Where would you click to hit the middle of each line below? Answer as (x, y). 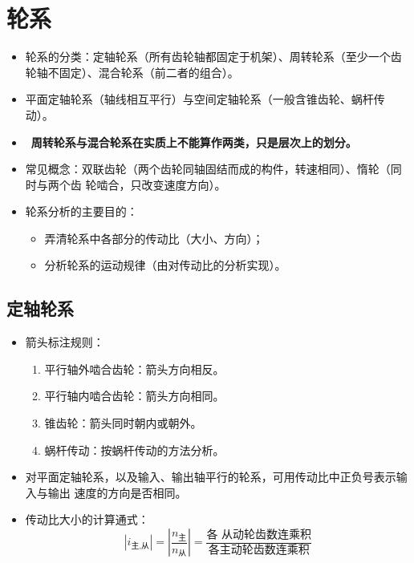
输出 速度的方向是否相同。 (117, 492)
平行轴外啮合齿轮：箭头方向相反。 (134, 369)
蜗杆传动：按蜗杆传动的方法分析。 (134, 450)
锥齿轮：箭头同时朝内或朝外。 (123, 423)
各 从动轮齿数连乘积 (259, 535)
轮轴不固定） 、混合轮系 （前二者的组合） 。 (132, 72)
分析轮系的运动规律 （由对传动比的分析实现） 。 (165, 265)
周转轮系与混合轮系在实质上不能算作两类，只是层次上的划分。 (194, 142)
